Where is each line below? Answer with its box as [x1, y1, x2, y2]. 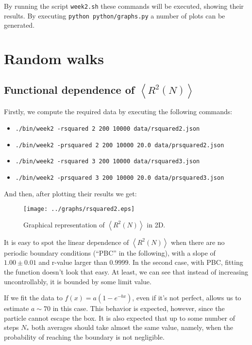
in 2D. [147, 219, 166, 229]
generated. [4, 20, 35, 30]
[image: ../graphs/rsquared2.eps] [23, 206, 135, 213]
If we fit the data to [4, 293, 63, 303]
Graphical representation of [23, 219, 105, 229]
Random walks [4, 49, 104, 69]
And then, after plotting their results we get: [4, 188, 137, 198]
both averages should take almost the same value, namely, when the [31, 322, 233, 332]
